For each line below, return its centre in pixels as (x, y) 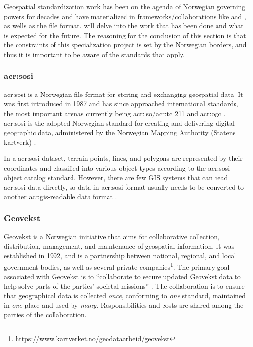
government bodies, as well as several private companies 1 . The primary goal (117, 266)
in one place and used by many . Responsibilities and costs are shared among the (124, 305)
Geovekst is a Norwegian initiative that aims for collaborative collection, (112, 236)
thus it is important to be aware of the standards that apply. (94, 54)
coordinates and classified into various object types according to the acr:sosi (117, 167)
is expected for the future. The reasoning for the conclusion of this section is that (125, 35)
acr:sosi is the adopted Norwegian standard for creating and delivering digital (119, 123)
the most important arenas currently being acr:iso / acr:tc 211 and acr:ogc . (115, 113)
